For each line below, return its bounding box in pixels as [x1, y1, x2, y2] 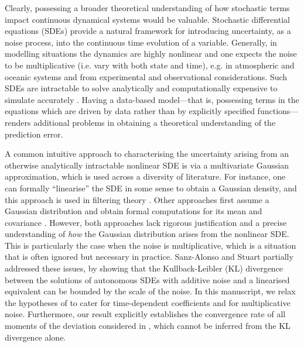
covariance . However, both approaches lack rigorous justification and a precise [5, 216, 287, 228]
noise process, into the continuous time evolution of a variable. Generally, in [5, 36, 277, 48]
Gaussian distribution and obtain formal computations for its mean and [5, 205, 262, 217]
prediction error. [5, 128, 63, 140]
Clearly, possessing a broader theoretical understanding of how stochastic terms [5, 2, 290, 13]
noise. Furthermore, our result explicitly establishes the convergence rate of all [5, 308, 286, 320]
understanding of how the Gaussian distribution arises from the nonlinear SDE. [5, 228, 289, 240]
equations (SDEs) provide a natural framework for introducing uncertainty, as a [5, 25, 291, 37]
